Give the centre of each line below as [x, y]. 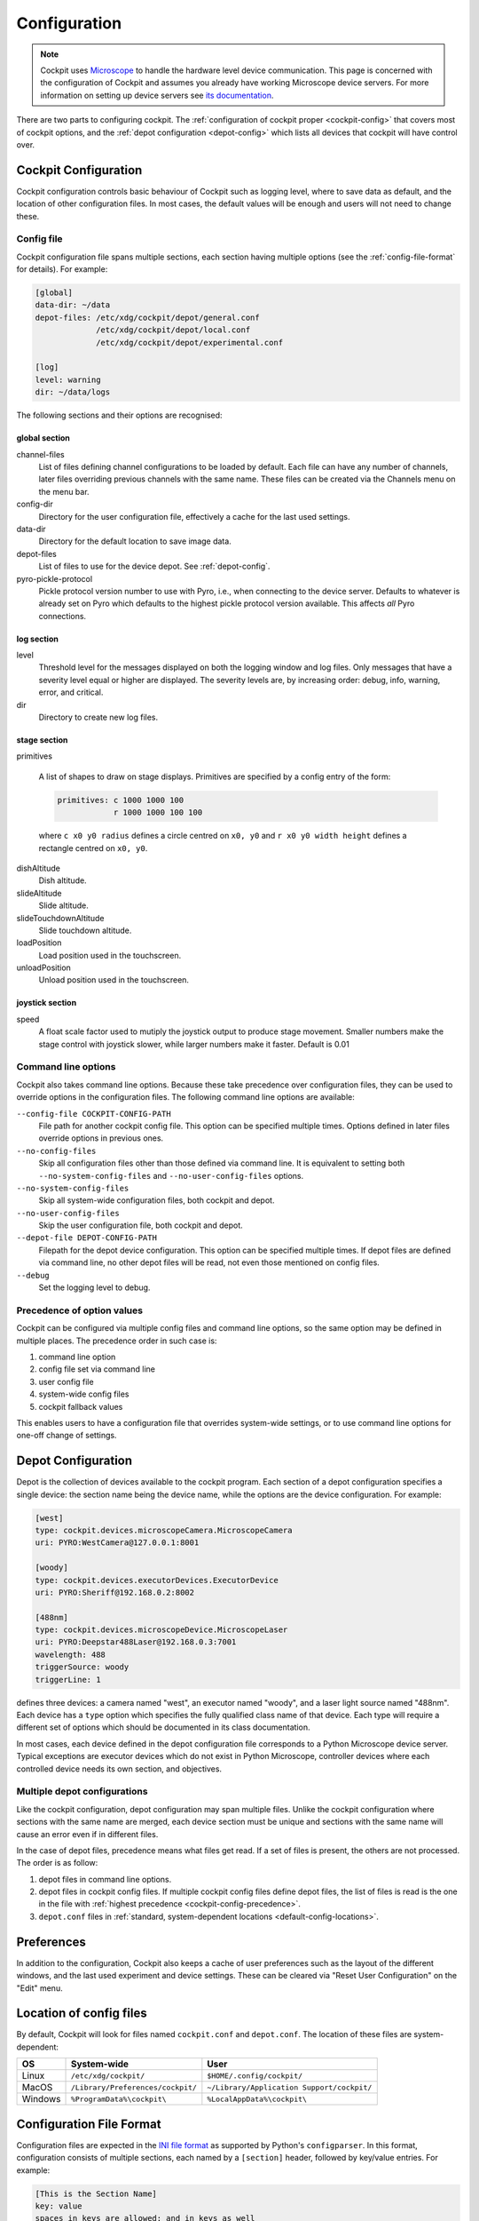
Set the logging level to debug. [94, 1287]
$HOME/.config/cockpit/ [255, 2076]
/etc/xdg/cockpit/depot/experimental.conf [190, 342]
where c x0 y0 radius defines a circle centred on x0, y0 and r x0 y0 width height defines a [223, 836]
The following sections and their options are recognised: [119, 415]
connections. [63, 616]
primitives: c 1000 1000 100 [121, 800]
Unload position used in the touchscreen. [114, 980]
